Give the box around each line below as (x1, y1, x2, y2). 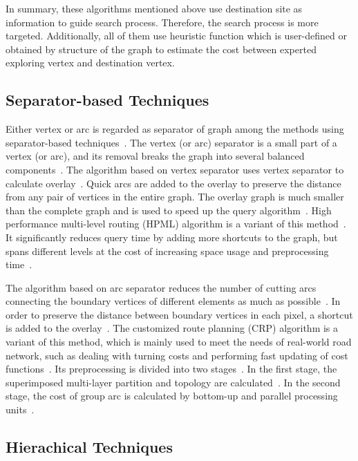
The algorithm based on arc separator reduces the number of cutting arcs (6, 280, 317, 294)
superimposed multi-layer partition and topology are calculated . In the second (6, 375, 341, 389)
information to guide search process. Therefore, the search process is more (6, 15, 319, 29)
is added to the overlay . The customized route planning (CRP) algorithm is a (6, 321, 339, 335)
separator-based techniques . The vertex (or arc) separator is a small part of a (6, 135, 337, 149)
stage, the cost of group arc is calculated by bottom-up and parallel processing (6, 388, 338, 403)
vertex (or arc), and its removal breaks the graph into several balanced (6, 149, 305, 163)
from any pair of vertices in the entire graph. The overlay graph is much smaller (6, 189, 344, 204)
